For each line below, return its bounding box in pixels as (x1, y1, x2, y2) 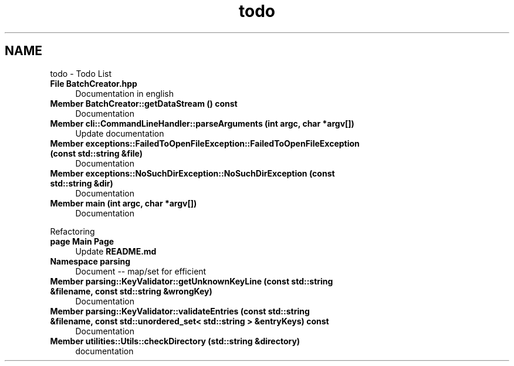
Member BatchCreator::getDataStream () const (50, 98, 238, 109)
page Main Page (50, 236, 114, 246)
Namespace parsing (50, 256, 131, 266)
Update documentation (75, 128, 164, 138)
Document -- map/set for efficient (75, 266, 207, 276)
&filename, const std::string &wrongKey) (50, 286, 212, 296)
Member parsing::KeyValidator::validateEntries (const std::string (50, 306, 310, 316)
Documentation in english (75, 88, 174, 99)
